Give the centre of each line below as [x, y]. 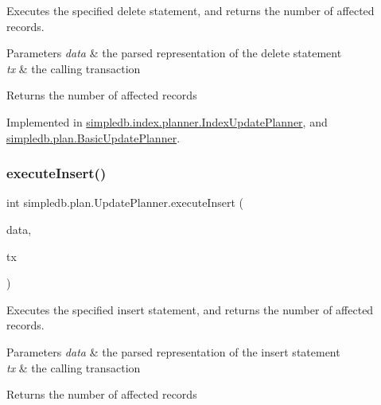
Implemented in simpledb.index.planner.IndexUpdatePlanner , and [167, 121]
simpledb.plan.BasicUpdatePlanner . [93, 137]
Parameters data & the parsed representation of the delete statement [174, 53]
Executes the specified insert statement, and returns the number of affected [190, 309]
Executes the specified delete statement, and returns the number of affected [190, 10]
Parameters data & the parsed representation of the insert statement [173, 351]
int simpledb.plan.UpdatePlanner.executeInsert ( [125, 202]
